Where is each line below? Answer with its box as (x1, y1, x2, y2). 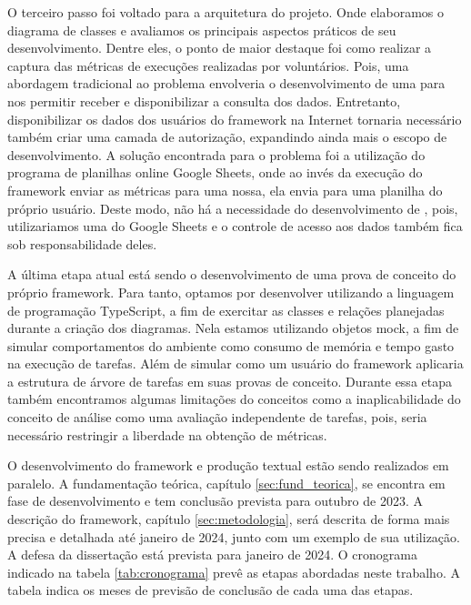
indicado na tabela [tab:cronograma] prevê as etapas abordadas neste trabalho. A (7, 562, 460, 581)
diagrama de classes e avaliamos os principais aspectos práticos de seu (7, 20, 396, 39)
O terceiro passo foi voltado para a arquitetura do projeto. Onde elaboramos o (7, 3, 445, 21)
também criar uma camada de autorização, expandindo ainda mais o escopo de (7, 127, 447, 146)
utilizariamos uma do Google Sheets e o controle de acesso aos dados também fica (7, 217, 463, 236)
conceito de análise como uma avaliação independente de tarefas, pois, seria (7, 408, 427, 427)
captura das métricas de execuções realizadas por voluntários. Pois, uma (7, 55, 409, 75)
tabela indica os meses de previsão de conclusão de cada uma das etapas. (7, 580, 414, 600)
